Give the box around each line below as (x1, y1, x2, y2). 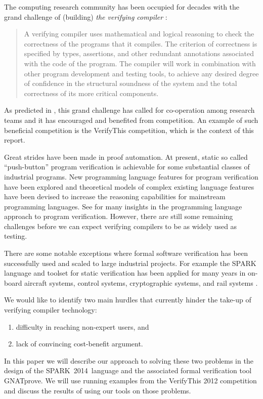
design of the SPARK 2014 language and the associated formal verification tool (4, 365, 252, 376)
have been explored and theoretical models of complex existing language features (4, 181, 254, 192)
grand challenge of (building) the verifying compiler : (4, 11, 167, 22)
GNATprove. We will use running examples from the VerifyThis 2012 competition (4, 375, 257, 385)
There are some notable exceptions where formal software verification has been (4, 248, 248, 258)
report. (4, 135, 25, 145)
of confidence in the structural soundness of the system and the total (24, 78, 237, 88)
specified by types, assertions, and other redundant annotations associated (24, 48, 254, 59)
